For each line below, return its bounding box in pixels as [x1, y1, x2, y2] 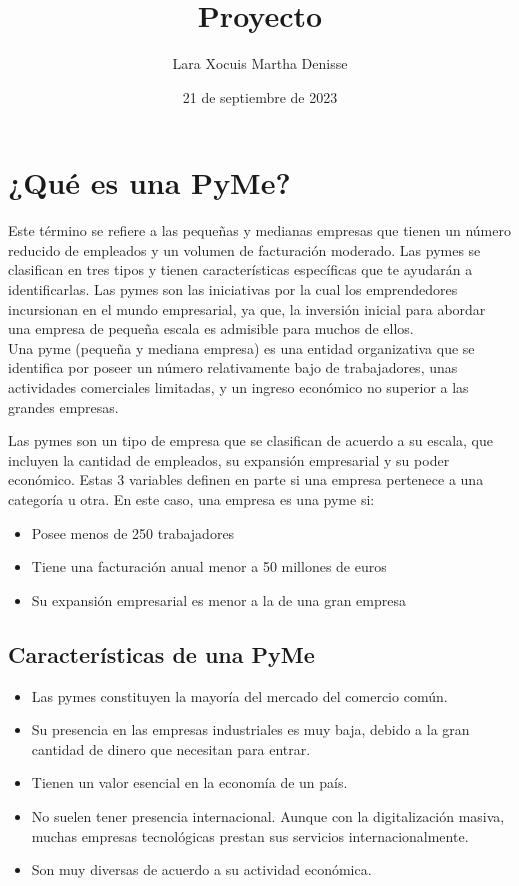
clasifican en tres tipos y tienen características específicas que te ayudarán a [8, 259, 473, 280]
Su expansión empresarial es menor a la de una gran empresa [31, 589, 407, 610]
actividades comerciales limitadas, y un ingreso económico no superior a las [8, 377, 469, 397]
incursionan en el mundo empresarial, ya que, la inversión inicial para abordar [8, 298, 486, 319]
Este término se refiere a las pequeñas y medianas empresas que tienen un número [8, 220, 511, 241]
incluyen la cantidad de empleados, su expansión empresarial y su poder [8, 449, 450, 470]
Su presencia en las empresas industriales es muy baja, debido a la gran [31, 719, 470, 740]
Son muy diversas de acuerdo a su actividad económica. [31, 859, 372, 880]
